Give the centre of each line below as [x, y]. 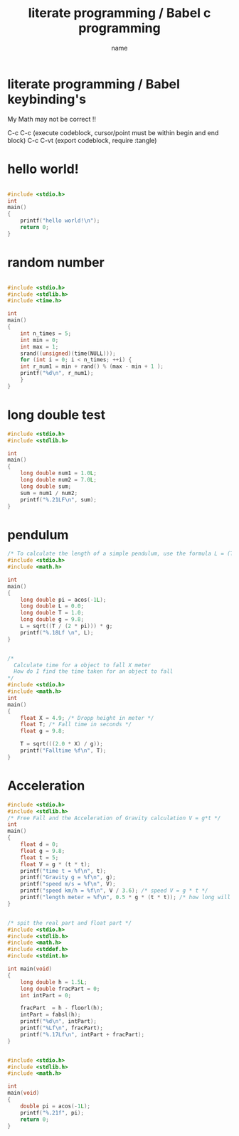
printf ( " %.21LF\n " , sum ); [59, 499]
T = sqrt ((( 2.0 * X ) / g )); [62, 744]
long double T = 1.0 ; [52, 613]
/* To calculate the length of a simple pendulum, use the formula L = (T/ [122, 554]
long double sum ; [46, 486]
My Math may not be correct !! [52, 119]
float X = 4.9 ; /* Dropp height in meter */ [87, 718]
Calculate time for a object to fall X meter [83, 665]
